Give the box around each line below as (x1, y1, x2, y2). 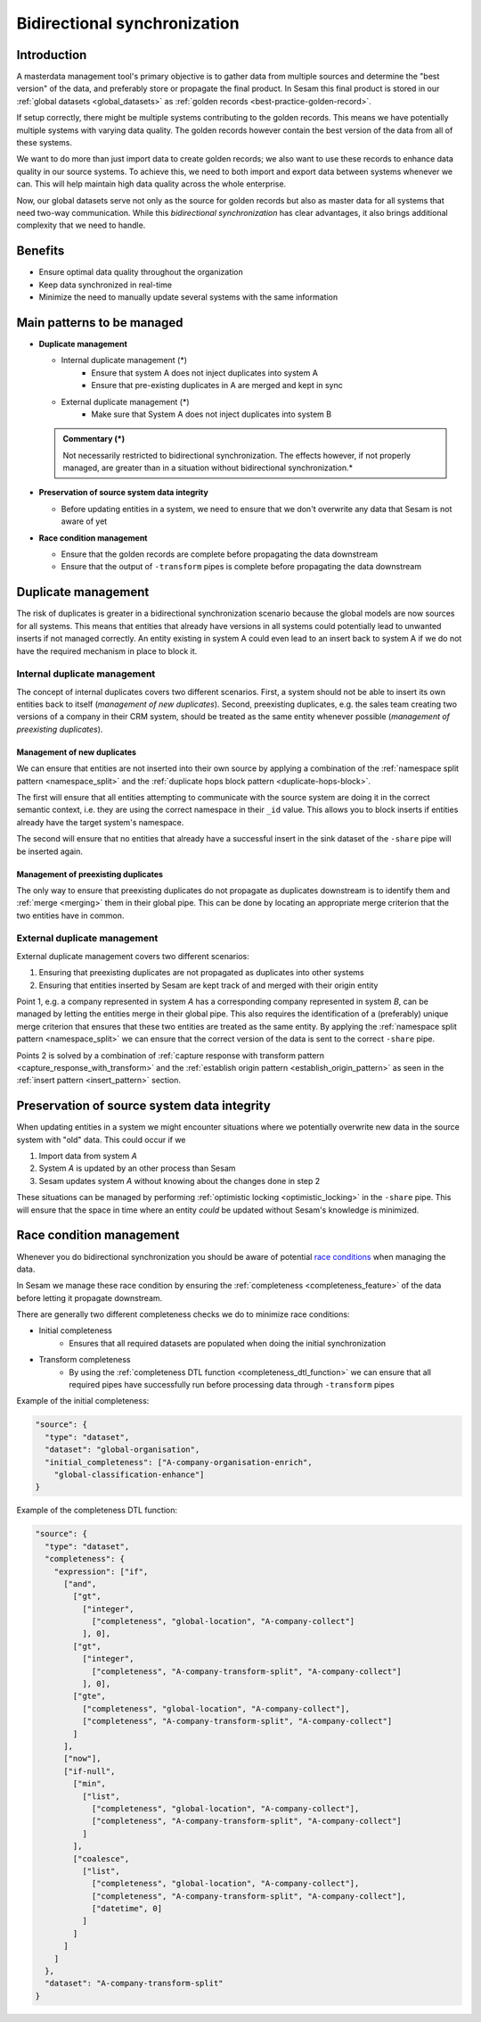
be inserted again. (16, 846, 84, 857)
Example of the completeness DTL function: (16, 1504, 178, 1516)
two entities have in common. (16, 910, 125, 921)
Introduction (16, 47, 87, 62)
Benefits (16, 244, 65, 259)
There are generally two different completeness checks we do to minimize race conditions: (16, 1309, 350, 1320)
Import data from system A (38, 1151, 137, 1162)
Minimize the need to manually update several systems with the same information (38, 292, 338, 302)
